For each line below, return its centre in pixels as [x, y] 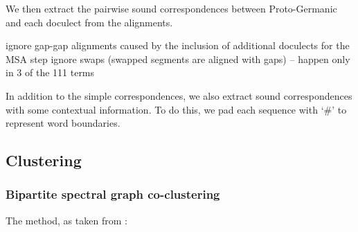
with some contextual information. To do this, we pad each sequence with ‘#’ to [176, 109]
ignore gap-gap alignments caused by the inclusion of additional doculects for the [178, 45]
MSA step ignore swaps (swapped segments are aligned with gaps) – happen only [178, 59]
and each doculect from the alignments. [89, 22]
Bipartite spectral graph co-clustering [113, 194]
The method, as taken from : [66, 220]
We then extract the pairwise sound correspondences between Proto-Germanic [171, 8]
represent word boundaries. [63, 123]
